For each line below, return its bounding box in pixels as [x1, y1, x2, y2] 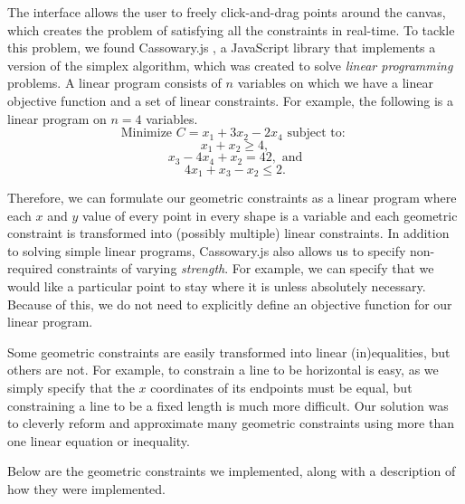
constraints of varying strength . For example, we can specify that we [56, 259, 434, 278]
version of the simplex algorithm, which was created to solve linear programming [7, 55, 453, 74]
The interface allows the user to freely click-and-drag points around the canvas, [7, 3, 446, 21]
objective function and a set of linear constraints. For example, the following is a [7, 90, 453, 109]
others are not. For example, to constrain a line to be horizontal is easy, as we [7, 360, 439, 379]
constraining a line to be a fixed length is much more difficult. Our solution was [7, 395, 449, 414]
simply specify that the [7, 377, 135, 396]
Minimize [120, 127, 173, 140]
